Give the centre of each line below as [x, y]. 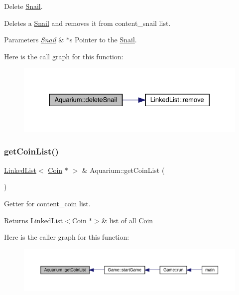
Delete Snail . [23, 6]
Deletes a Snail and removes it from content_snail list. [87, 23]
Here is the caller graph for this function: [67, 237]
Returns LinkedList [34, 220]
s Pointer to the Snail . [103, 40]
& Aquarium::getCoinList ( [123, 170]
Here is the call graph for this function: [64, 56]
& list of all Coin [127, 220]
